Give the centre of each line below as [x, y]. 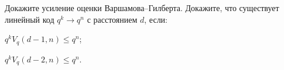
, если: [156, 19]
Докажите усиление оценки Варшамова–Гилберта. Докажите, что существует [142, 8]
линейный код [30, 19]
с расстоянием [112, 19]
